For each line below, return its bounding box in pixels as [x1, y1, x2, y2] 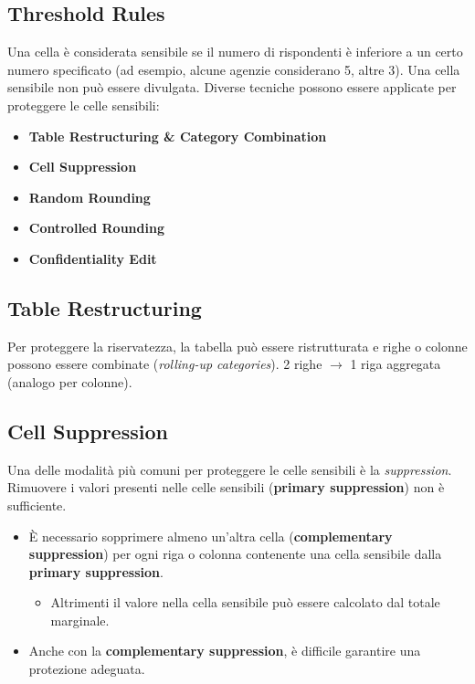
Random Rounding [28, 187, 151, 206]
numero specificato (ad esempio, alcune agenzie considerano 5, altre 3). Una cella [7, 59, 460, 79]
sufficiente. [7, 495, 67, 514]
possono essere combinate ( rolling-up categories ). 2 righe [7, 354, 322, 374]
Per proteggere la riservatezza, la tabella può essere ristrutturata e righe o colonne [7, 336, 468, 355]
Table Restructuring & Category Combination [28, 126, 327, 145]
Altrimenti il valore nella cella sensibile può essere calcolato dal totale [50, 593, 440, 612]
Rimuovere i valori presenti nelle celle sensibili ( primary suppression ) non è [7, 478, 445, 497]
